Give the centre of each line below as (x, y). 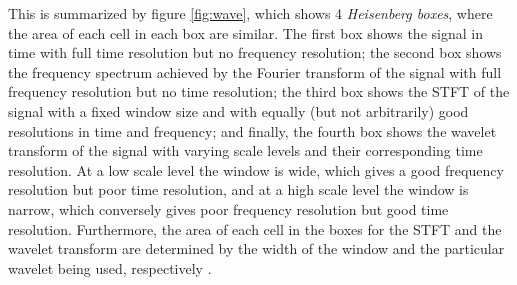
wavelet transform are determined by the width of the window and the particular (256, 248)
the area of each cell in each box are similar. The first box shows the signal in (245, 32)
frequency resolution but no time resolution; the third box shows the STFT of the (259, 91)
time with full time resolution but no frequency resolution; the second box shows (255, 52)
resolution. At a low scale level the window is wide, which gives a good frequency (256, 169)
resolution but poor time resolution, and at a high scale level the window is (238, 189)
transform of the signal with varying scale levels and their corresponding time (245, 150)
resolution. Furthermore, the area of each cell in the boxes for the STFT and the (255, 228)
